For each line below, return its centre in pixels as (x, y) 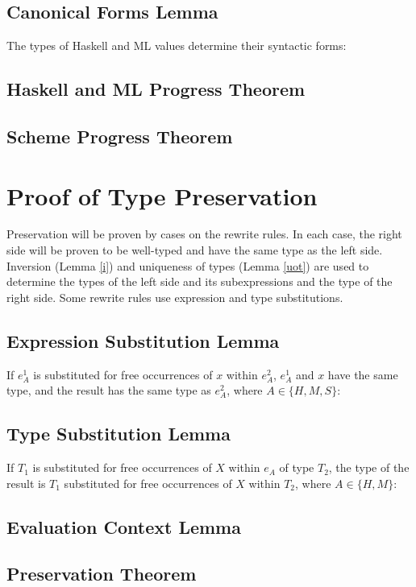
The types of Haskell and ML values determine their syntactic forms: (177, 45)
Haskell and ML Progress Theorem (156, 89)
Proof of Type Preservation (162, 195)
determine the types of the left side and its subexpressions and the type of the (200, 281)
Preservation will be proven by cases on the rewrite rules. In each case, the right (204, 234)
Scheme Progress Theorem (120, 136)
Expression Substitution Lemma (143, 340)
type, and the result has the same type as (109, 390)
